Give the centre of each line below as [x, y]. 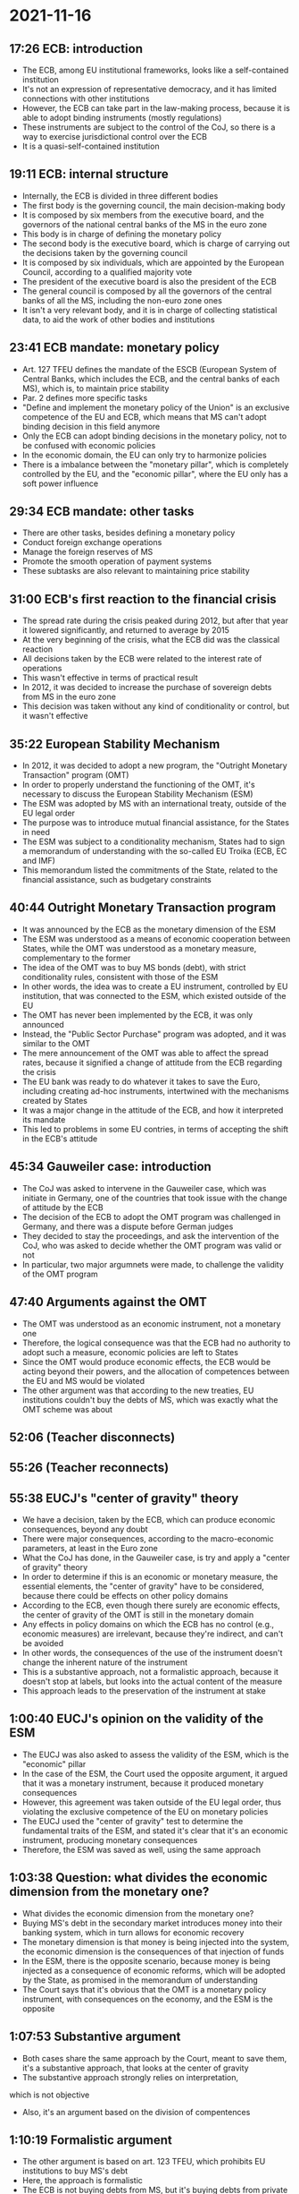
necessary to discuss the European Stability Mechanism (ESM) [137, 794]
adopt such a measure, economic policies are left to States [130, 1352]
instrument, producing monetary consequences [110, 1840]
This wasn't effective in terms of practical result [110, 678]
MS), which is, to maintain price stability [96, 388]
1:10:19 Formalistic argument [91, 2140]
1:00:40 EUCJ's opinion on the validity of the [137, 1719]
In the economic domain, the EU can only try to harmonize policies [145, 455]
